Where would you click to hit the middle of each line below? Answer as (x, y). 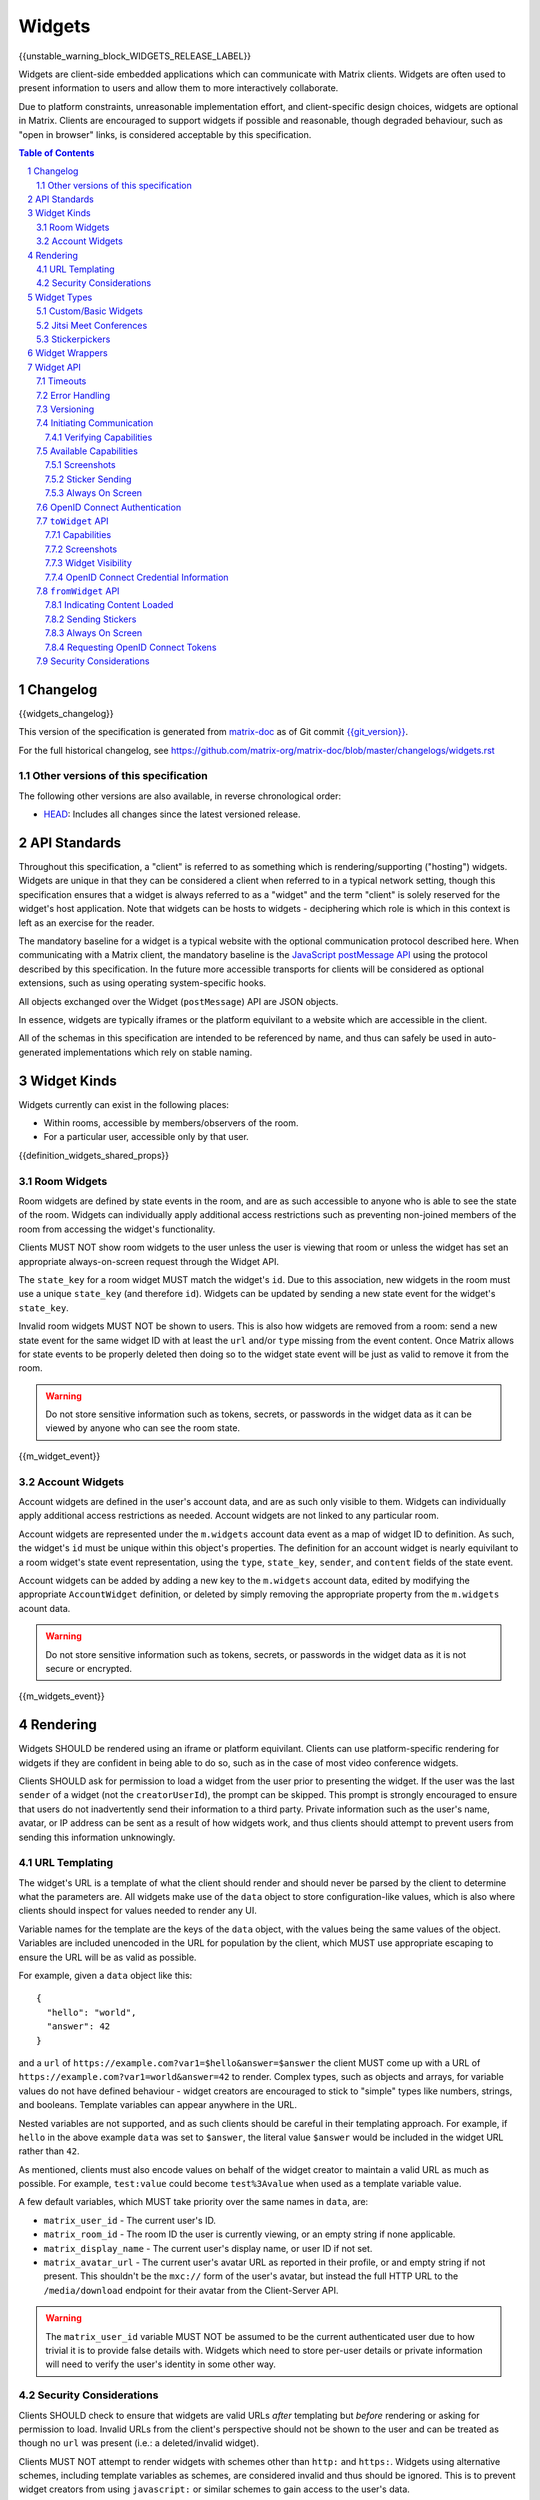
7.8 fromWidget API (78, 591)
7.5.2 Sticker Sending (88, 479)
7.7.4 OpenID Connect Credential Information (137, 577)
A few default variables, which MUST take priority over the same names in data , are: (193, 2202)
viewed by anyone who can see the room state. (142, 1428)
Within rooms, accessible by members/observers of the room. (171, 1123)
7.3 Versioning (65, 409)
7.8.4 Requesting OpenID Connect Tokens (131, 647)
